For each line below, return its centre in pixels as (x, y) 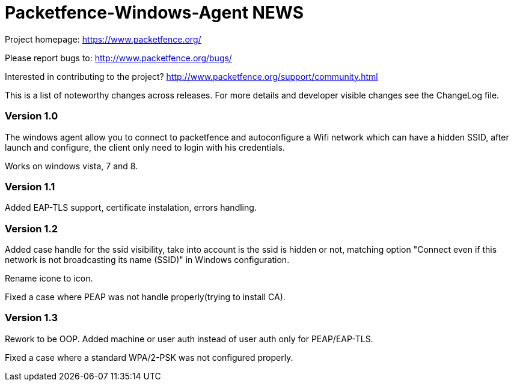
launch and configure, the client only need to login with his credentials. (145, 147)
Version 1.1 (30, 186)
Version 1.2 (32, 228)
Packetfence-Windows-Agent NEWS (155, 13)
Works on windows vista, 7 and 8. (72, 166)
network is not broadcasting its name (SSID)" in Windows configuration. (147, 260)
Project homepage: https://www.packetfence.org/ (103, 39)
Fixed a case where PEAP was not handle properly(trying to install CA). (145, 297)
